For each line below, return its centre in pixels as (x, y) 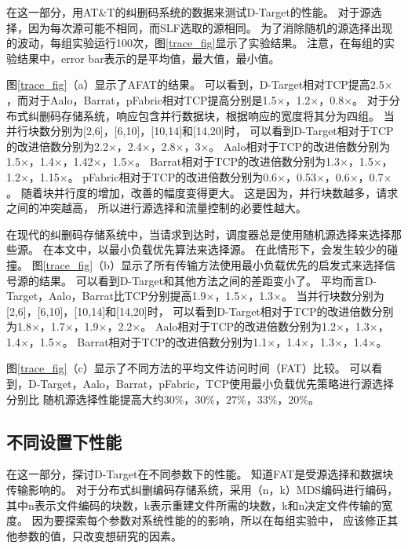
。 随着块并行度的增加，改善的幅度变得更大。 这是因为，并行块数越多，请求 (202, 192)
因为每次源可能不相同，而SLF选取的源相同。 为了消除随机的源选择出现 (210, 27)
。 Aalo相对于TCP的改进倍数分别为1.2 (238, 326)
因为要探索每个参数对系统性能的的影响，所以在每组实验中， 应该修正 (209, 520)
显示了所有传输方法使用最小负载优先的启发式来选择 (252, 264)
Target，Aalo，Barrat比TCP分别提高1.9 (106, 296)
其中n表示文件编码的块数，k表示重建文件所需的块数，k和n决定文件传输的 (194, 505)
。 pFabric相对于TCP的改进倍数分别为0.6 (173, 176)
